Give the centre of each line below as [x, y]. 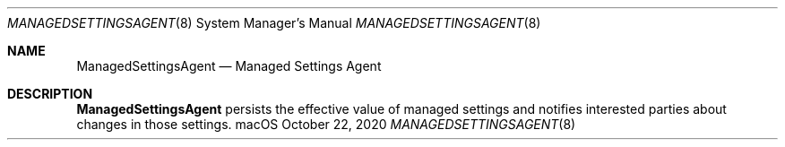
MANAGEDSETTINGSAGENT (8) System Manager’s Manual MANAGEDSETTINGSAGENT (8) [274, 23]
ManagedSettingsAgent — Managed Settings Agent [229, 66]
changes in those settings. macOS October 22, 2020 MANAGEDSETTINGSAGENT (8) [326, 124]
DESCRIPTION [50, 94]
